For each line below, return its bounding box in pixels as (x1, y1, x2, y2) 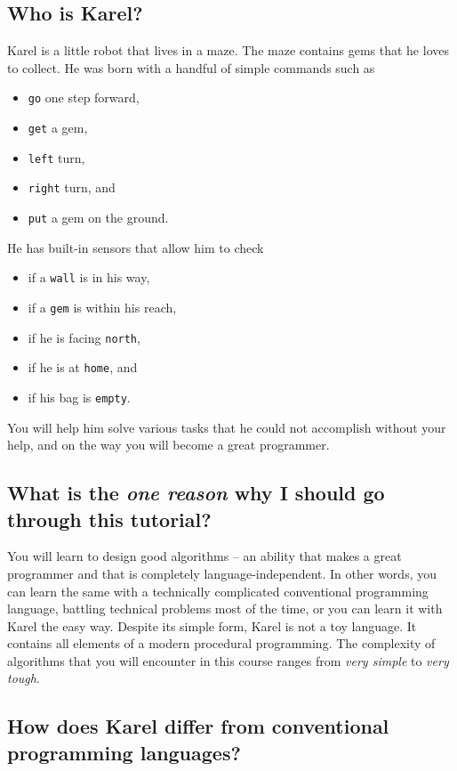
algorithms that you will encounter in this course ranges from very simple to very (7, 651, 449, 670)
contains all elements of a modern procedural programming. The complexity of (7, 634, 436, 653)
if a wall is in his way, (28, 268, 150, 287)
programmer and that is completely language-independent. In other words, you (7, 564, 437, 582)
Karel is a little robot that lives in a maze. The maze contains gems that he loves (7, 41, 449, 60)
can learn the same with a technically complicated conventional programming (7, 581, 429, 600)
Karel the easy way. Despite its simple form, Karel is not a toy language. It (7, 616, 417, 635)
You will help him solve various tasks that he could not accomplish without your (7, 418, 446, 436)
